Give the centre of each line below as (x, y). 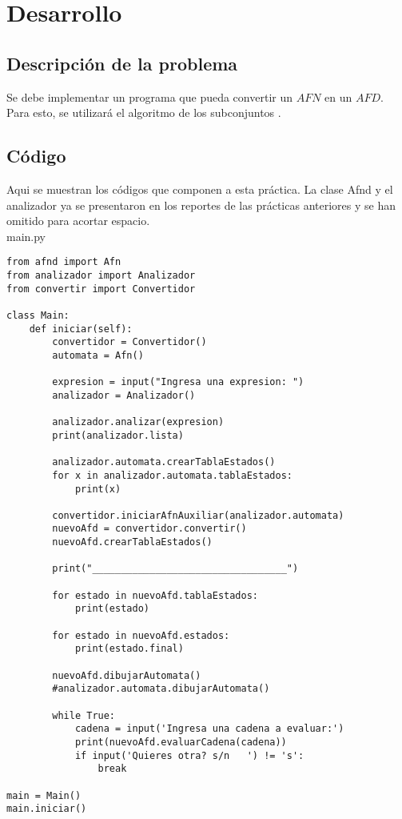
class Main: (38, 315)
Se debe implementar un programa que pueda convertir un (149, 96)
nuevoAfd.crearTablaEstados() (132, 542)
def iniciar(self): (81, 329)
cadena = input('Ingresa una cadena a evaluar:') (209, 729)
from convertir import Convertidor (101, 289)
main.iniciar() (47, 809)
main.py (26, 236)
